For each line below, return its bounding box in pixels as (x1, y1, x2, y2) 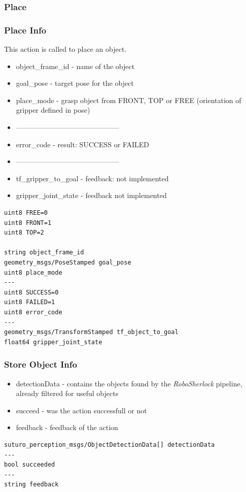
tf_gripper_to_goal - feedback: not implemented (16, 173, 169, 183)
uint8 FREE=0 (4, 209, 48, 216)
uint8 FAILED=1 (4, 299, 55, 306)
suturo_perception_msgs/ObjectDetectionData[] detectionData (4, 441, 215, 448)
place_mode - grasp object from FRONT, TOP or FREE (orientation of (16, 94, 241, 105)
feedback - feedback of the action (16, 422, 118, 433)
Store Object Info (4, 358, 77, 371)
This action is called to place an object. (4, 44, 127, 54)
